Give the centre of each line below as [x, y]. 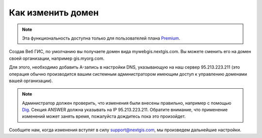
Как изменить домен [54, 13]
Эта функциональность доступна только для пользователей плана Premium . [101, 38]
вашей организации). [31, 81]
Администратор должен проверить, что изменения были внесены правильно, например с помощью [127, 103]
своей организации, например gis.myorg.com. [57, 58]
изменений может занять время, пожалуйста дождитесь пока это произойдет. [104, 116]
